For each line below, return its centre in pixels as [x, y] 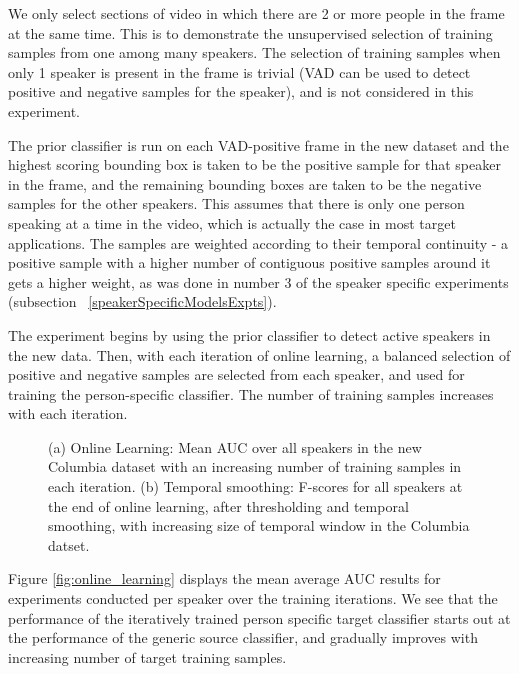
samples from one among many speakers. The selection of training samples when [254, 52]
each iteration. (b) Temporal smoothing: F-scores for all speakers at [255, 486]
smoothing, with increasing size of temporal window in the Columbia [259, 525]
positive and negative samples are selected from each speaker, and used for [236, 374]
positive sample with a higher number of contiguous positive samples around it [249, 262]
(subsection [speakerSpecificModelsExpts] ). [142, 301]
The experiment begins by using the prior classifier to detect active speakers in [249, 334]
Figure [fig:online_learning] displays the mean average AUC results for [224, 578]
